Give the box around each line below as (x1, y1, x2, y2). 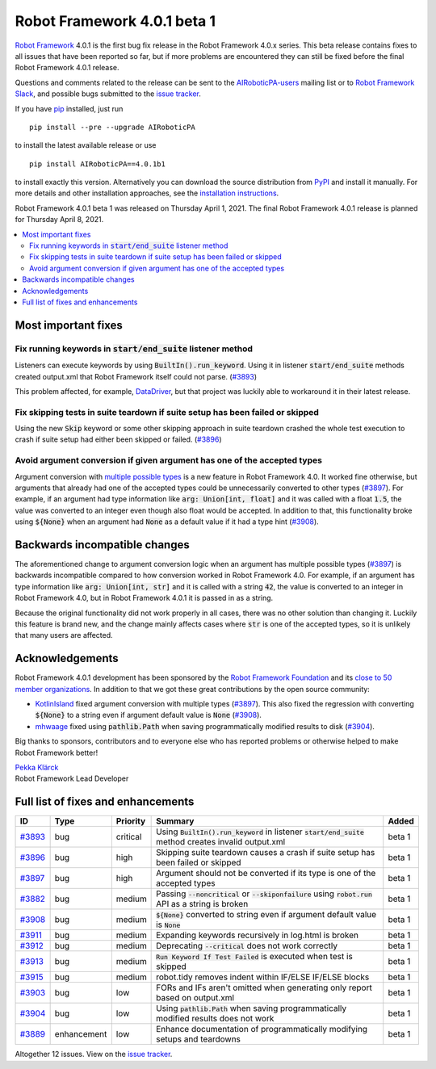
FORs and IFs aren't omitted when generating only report (156, 982, 373, 993)
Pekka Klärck (15, 763, 59, 773)
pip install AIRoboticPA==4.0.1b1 (29, 159, 166, 169)
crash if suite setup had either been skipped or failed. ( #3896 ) (15, 434, 222, 444)
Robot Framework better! (15, 748, 99, 757)
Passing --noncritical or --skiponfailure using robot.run (156, 888, 373, 899)
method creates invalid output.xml (156, 836, 286, 848)
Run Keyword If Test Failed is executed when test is (156, 951, 353, 962)
